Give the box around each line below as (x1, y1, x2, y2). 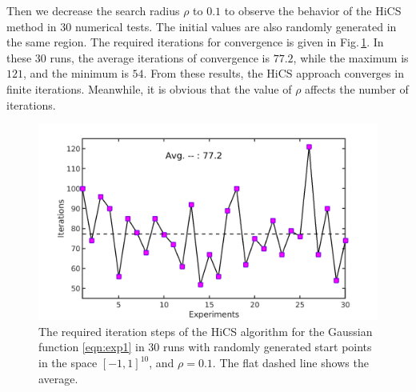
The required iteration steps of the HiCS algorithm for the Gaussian (38, 322, 373, 339)
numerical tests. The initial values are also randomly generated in (74, 18, 397, 34)
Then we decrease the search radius (6, 2, 180, 18)
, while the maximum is (293, 49, 409, 66)
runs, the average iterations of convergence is (50, 49, 270, 66)
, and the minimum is (23, 65, 129, 82)
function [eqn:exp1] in (38, 338, 145, 355)
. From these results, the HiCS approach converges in (143, 65, 404, 82)
